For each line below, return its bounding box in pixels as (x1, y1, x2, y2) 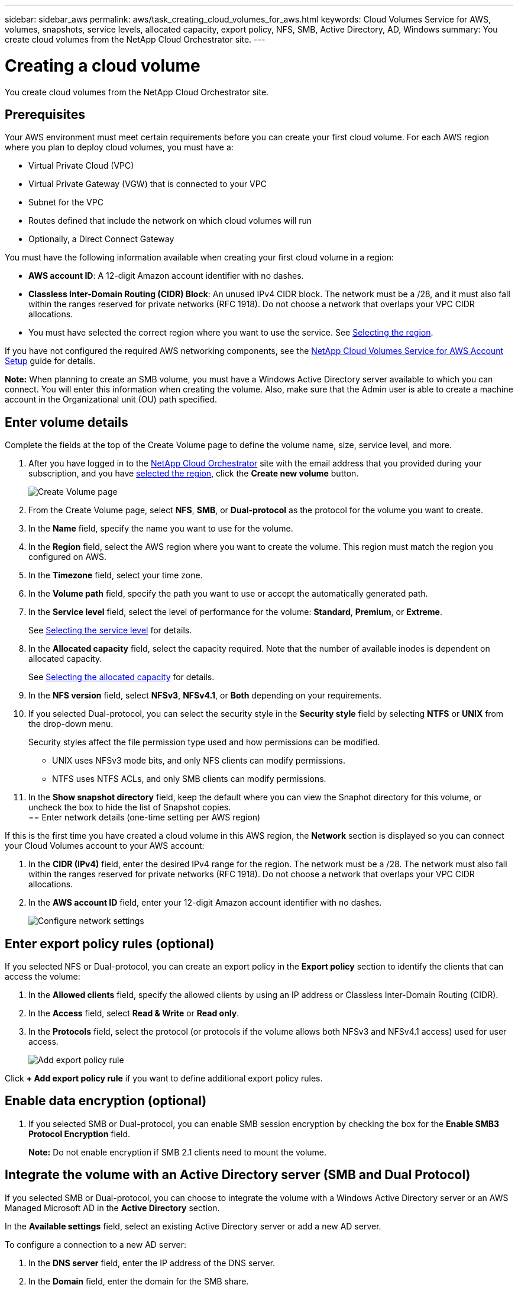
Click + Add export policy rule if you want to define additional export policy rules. (5, 1073, 323, 1084)
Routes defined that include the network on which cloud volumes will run (28, 215, 312, 226)
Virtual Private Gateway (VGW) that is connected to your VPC (28, 179, 267, 189)
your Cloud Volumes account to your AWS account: (5, 841, 205, 851)
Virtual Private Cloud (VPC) (28, 160, 134, 171)
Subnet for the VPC (28, 197, 103, 208)
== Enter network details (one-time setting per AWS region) (28, 812, 261, 823)
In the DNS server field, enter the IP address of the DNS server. (28, 1257, 276, 1268)
